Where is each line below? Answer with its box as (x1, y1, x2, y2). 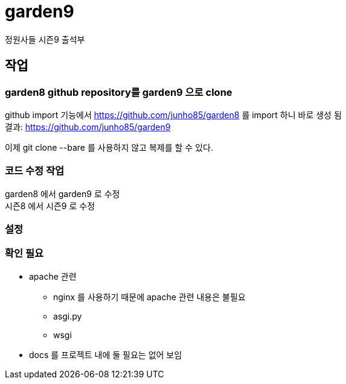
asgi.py (53, 310, 82, 321)
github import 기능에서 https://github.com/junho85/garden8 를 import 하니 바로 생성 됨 (5, 109, 342, 120)
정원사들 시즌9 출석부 (5, 34, 85, 45)
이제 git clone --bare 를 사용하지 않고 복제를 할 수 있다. (5, 142, 213, 153)
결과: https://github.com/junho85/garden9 (5, 121, 171, 132)
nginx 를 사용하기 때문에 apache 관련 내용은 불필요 (53, 291, 246, 302)
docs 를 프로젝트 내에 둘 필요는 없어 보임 (29, 349, 182, 360)
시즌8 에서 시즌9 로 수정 (5, 200, 95, 211)
